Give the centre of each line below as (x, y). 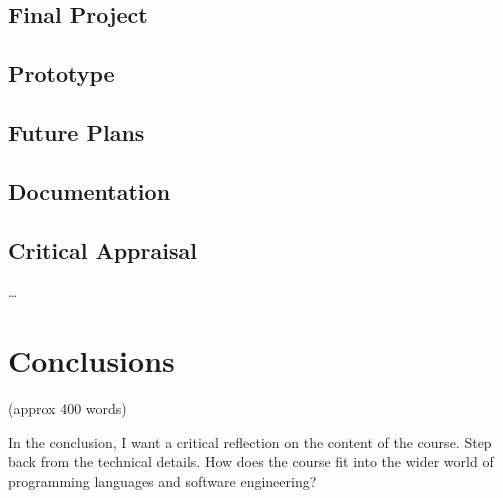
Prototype (61, 73)
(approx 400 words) (67, 408)
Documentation (89, 190)
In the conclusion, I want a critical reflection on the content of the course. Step (250, 441)
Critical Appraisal (102, 249)
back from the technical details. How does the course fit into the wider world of (251, 461)
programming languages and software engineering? (162, 480)
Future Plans (76, 131)
